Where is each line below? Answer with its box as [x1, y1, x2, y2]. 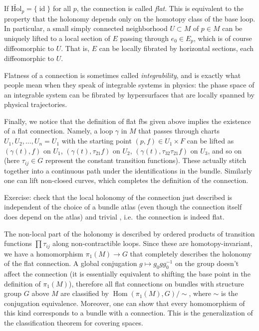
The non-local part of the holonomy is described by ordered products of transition [4, 228, 255, 238]
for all [52, 3, 71, 13]
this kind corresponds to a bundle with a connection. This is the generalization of [4, 307, 253, 318]
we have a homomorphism [4, 248, 83, 258]
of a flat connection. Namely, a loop [4, 125, 113, 136]
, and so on [208, 145, 242, 155]
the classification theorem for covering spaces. [4, 317, 143, 328]
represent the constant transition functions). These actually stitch [45, 155, 247, 165]
